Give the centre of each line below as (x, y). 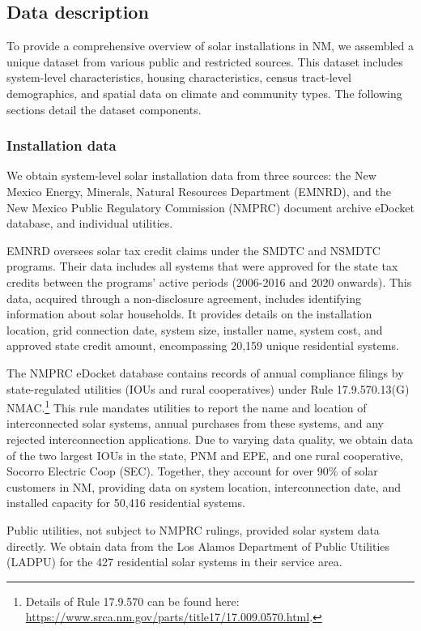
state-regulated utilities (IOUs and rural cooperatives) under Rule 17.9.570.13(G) (208, 388)
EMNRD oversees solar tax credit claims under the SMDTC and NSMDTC (193, 250)
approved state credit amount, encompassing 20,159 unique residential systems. (203, 345)
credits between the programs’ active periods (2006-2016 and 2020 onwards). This (209, 281)
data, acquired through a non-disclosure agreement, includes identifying (184, 298)
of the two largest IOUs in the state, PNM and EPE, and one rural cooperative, (205, 455)
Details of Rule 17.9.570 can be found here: (132, 601)
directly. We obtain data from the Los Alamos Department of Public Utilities (198, 546)
